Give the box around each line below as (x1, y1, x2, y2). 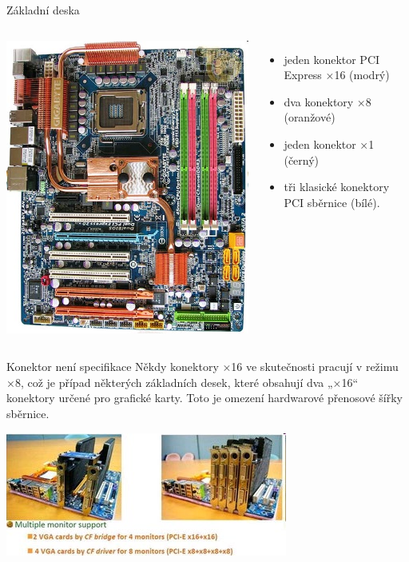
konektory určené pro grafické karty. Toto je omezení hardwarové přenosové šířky (6, 389, 403, 406)
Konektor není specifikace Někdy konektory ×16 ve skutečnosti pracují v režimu (6, 358, 399, 375)
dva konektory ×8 (284, 93, 371, 110)
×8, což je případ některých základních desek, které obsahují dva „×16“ (6, 373, 359, 390)
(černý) (284, 151, 320, 168)
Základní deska (6, 2, 80, 18)
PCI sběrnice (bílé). (284, 193, 380, 210)
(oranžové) (284, 109, 336, 126)
